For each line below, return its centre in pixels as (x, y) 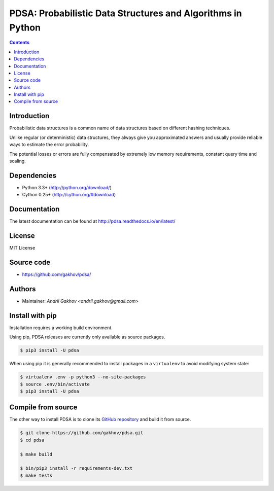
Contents (20, 43)
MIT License (22, 248)
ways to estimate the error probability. (49, 145)
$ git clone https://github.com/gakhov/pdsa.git (82, 433)
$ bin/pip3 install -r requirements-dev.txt (76, 468)
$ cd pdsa (32, 440)
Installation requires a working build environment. (61, 328)
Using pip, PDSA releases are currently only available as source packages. (87, 337)
